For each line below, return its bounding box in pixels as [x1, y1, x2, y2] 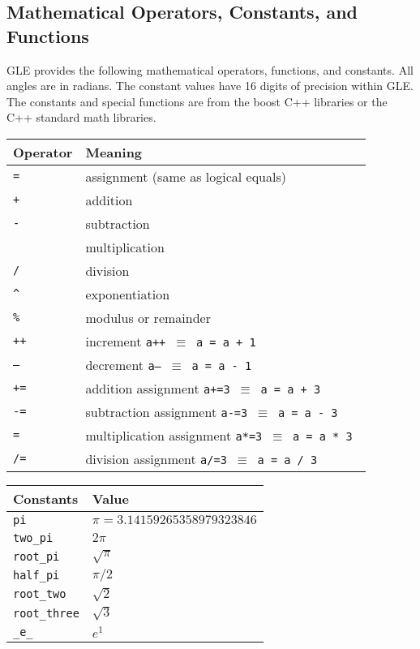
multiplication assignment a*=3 [85, 425, 263, 445]
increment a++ [85, 331, 166, 350]
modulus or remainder [85, 307, 211, 327]
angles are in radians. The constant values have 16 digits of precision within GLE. [6, 77, 414, 94]
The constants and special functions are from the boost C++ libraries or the [6, 92, 388, 110]
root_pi [13, 549, 60, 563]
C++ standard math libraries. [6, 109, 156, 126]
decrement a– [85, 355, 161, 374]
